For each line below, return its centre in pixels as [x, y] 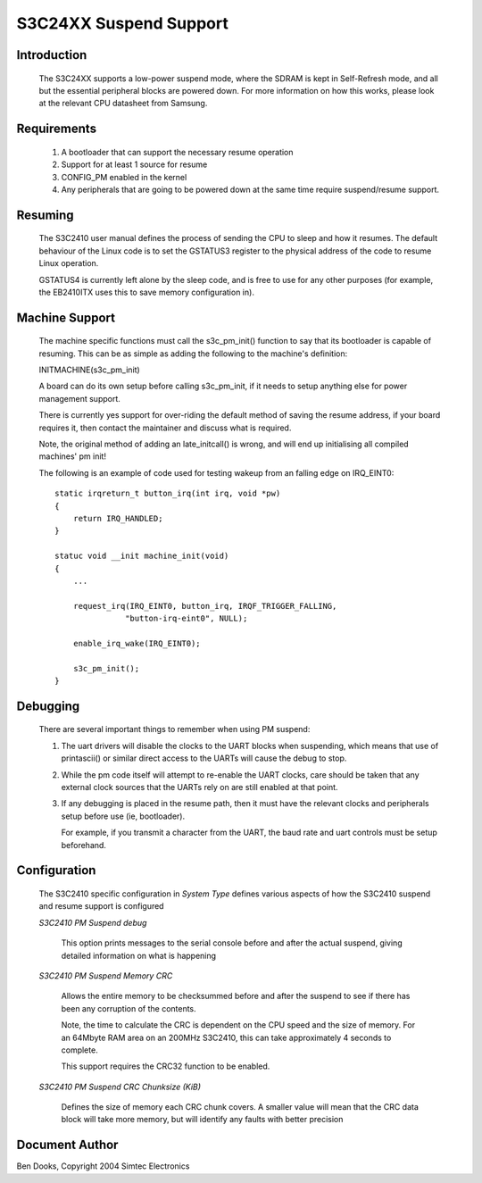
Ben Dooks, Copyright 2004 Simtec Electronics [103, 1166]
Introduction [52, 55]
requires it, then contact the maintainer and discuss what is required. [165, 428]
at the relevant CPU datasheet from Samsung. [123, 104]
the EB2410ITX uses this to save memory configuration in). [146, 292]
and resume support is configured [101, 906]
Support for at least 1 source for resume [134, 164]
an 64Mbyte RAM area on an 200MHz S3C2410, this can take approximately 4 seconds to [226, 1037]
